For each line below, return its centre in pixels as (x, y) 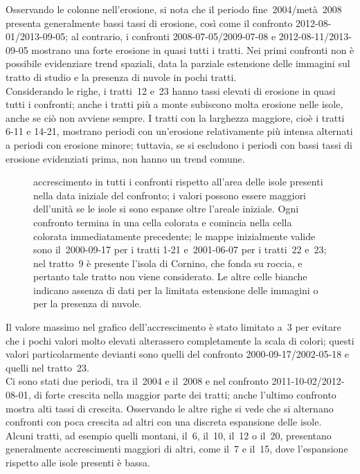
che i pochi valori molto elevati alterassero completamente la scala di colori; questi (180, 340)
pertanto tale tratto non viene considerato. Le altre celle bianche (170, 276)
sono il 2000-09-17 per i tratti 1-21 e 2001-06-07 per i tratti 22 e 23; (180, 249)
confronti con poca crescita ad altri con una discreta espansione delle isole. (164, 422)
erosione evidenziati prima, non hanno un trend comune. (125, 158)
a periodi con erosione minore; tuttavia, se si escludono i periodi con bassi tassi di (179, 144)
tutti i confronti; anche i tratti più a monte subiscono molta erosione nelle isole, (174, 104)
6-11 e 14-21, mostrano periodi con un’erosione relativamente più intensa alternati (179, 131)
